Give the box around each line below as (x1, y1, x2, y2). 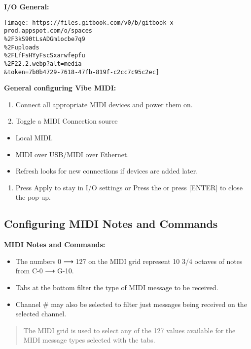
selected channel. (15, 308, 67, 319)
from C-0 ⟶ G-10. (15, 265, 74, 276)
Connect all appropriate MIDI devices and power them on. (15, 99, 193, 109)
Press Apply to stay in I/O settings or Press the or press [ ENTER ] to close (15, 182, 243, 192)
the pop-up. (15, 192, 51, 202)
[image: (4, 19, 29, 26)
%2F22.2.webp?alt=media (4, 60, 82, 67)
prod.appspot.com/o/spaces (4, 27, 92, 35)
